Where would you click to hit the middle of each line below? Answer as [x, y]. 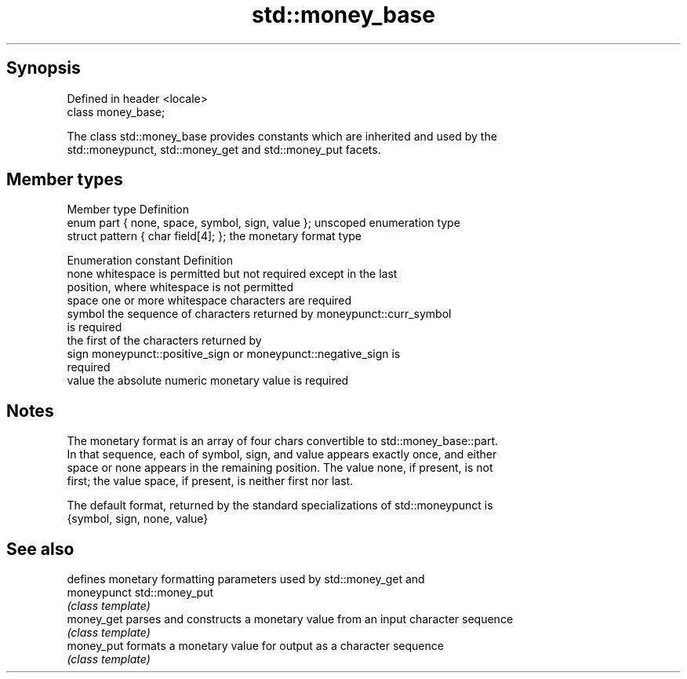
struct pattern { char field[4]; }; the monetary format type [214, 236]
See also [40, 549]
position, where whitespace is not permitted [180, 287]
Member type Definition [128, 210]
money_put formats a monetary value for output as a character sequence [255, 646]
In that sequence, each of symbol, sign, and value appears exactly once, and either [282, 454]
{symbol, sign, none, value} [138, 519]
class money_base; [116, 111]
